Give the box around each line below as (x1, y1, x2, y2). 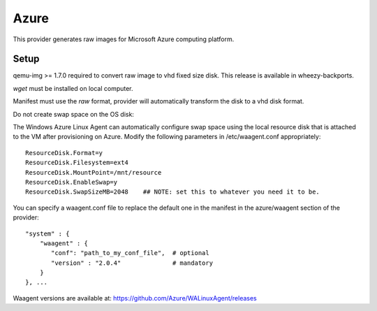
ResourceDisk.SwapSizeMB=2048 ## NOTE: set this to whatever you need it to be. (25, 188, 320, 196)
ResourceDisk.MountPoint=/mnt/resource (25, 168, 162, 176)
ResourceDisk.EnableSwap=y (25, 178, 118, 186)
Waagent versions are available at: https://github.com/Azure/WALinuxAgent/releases (13, 294, 258, 302)
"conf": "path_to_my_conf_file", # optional (51, 249, 209, 257)
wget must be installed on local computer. (13, 84, 133, 92)
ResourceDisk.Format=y (25, 149, 103, 157)
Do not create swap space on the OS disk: (13, 110, 134, 118)
